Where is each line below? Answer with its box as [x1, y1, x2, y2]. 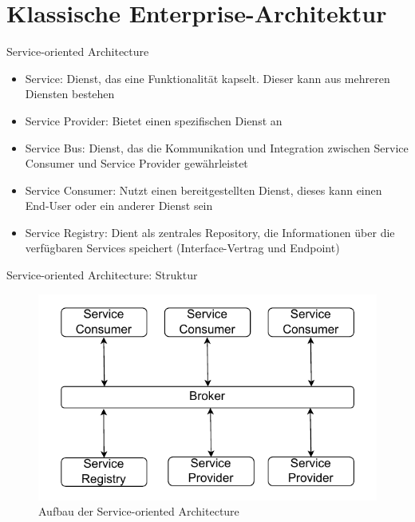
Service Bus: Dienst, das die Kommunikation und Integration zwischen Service [25, 139, 409, 156]
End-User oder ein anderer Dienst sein [25, 197, 213, 214]
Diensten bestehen [25, 85, 115, 102]
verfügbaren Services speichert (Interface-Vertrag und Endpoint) [25, 239, 340, 256]
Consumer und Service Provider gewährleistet [25, 155, 248, 172]
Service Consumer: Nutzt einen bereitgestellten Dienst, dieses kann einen [25, 181, 382, 198]
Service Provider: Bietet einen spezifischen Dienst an [25, 112, 283, 129]
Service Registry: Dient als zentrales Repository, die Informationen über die [25, 223, 395, 240]
